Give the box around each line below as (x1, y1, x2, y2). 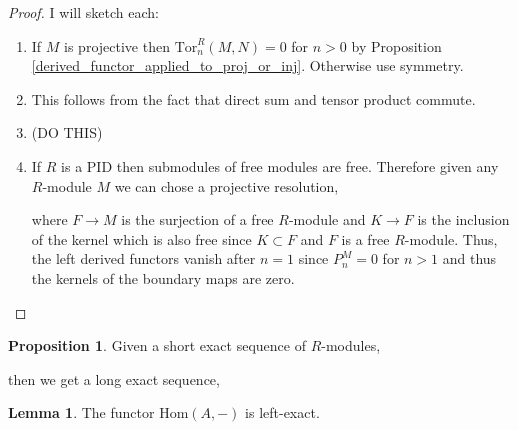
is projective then (64, 35, 170, 56)
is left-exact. (245, 402, 320, 423)
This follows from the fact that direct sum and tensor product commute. (31, 88, 476, 109)
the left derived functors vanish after (31, 248, 256, 269)
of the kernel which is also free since (31, 228, 252, 249)
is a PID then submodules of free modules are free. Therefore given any (61, 155, 499, 176)
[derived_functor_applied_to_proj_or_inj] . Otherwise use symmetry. (31, 55, 464, 76)
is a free (341, 228, 390, 249)
